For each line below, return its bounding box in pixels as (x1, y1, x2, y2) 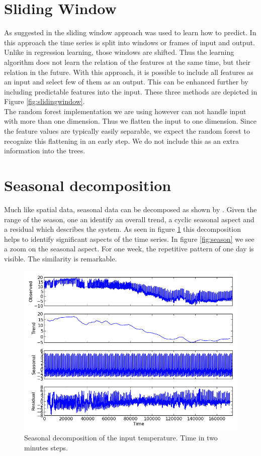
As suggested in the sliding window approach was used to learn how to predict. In (4, 27, 256, 38)
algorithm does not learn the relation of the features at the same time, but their (4, 56, 251, 67)
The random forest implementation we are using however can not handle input (4, 106, 246, 116)
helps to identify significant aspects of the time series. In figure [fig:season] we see (4, 233, 254, 244)
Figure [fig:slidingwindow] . (4, 96, 85, 107)
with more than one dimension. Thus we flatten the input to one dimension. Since (4, 116, 256, 126)
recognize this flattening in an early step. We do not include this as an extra (4, 135, 239, 146)
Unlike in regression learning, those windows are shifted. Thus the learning (4, 47, 234, 57)
